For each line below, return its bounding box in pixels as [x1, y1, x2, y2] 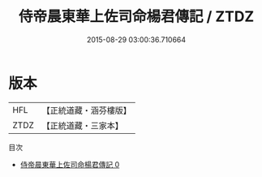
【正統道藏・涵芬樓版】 [41, 105, 132, 116]
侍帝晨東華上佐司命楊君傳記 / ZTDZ [18, 7, 255, 26]
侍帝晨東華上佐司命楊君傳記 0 [19, 159, 120, 169]
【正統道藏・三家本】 [41, 119, 124, 131]
